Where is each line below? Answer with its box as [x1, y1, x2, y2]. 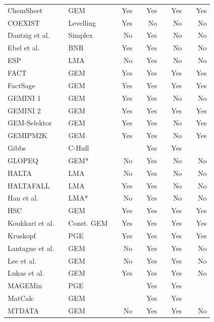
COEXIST [8, 17, 40, 28]
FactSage [8, 80, 35, 90]
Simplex [68, 30, 93, 40]
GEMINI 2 [8, 105, 41, 115]
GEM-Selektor [8, 117, 52, 128]
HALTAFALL [8, 180, 50, 190]
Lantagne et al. [8, 242, 55, 253]
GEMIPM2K [8, 130, 47, 141]
